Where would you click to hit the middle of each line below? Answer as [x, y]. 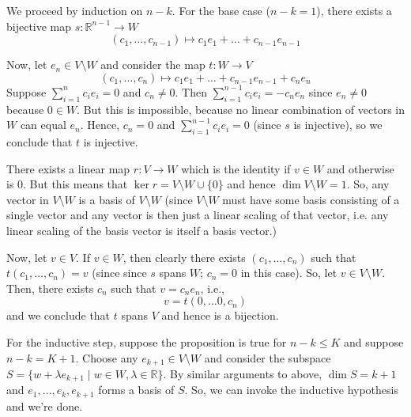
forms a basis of [136, 390]
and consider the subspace [268, 357]
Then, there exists [50, 288]
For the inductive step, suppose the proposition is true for [147, 341]
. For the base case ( [221, 10]
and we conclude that [58, 315]
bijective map [39, 26]
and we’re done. [45, 406]
